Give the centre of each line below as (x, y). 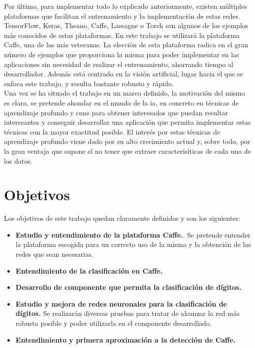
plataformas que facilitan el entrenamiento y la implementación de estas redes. (122, 16)
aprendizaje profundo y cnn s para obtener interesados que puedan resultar (116, 112)
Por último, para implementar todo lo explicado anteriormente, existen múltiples (126, 6)
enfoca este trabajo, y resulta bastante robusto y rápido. (89, 83)
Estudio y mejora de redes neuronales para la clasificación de (121, 303)
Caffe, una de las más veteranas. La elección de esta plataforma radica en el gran (126, 45)
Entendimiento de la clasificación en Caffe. (89, 270)
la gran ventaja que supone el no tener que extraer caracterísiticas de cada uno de (127, 151)
